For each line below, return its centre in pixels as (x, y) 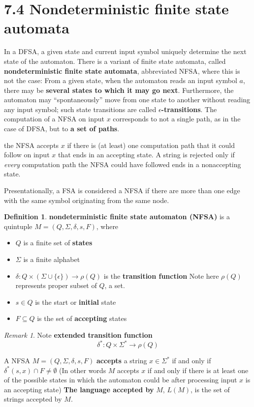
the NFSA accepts (32, 145)
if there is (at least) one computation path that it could (151, 145)
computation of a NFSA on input (54, 119)
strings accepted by (33, 399)
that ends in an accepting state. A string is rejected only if (146, 155)
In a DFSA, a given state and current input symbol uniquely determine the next (125, 51)
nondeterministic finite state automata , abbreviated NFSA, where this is (122, 71)
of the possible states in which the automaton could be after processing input (121, 380)
